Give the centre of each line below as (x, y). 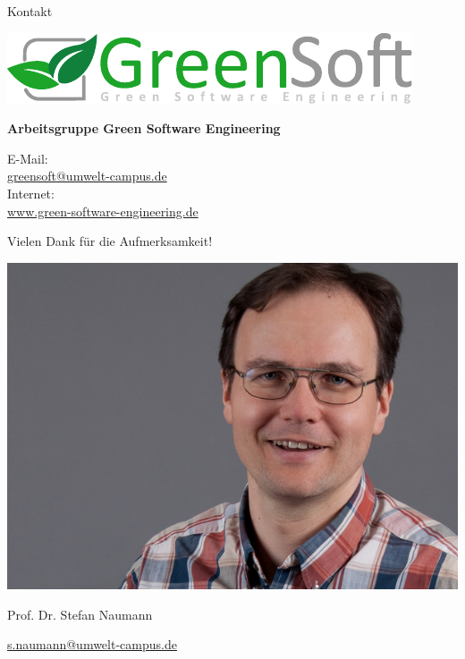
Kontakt (30, 11)
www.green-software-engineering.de (103, 211)
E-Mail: (28, 158)
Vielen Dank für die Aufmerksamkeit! (110, 241)
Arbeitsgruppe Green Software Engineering (144, 128)
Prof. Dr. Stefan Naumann (80, 614)
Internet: (31, 193)
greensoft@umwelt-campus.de (87, 176)
